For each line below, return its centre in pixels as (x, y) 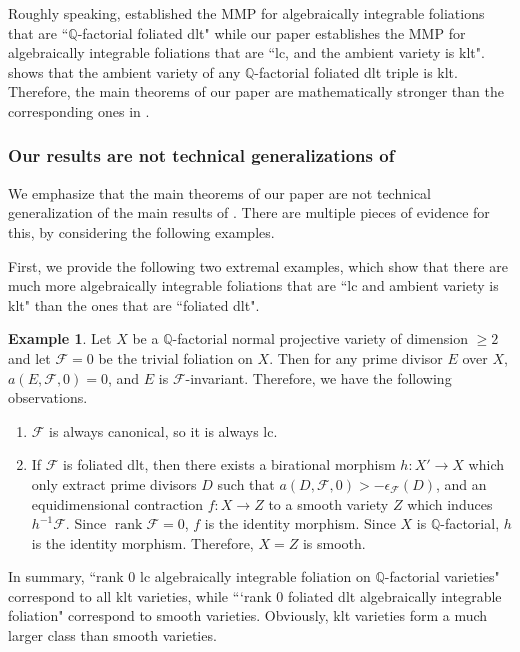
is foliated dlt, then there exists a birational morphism (229, 464)
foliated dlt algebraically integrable (394, 595)
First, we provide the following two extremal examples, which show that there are (258, 265)
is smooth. (334, 542)
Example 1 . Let (60, 338)
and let (29, 357)
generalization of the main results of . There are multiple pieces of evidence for (249, 212)
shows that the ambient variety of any (124, 71)
